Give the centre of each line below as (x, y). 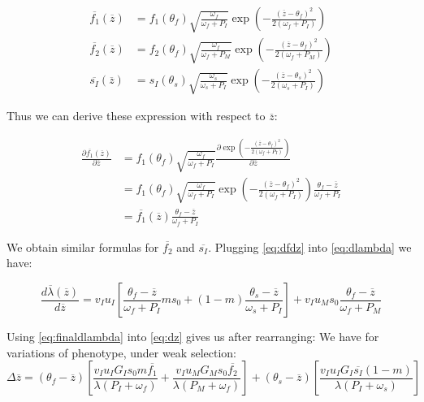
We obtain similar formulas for (83, 246)
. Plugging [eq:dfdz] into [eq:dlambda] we (310, 246)
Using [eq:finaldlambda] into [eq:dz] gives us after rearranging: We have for (193, 337)
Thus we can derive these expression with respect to (136, 116)
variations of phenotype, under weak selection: (121, 352)
